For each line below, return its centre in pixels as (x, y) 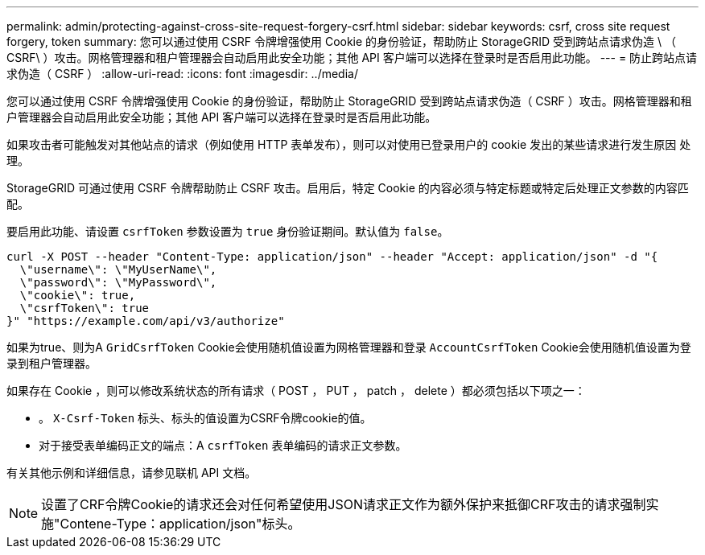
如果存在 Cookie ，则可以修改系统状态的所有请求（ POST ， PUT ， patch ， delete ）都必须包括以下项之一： (296, 391)
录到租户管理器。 (52, 363)
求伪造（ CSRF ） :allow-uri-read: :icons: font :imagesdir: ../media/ (182, 74)
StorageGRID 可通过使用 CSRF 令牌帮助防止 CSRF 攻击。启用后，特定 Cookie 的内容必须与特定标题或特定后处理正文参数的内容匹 (348, 188)
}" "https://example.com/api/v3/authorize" (146, 321)
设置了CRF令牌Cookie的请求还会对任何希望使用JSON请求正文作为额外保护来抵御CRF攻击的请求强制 (344, 504)
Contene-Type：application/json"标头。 (180, 524)
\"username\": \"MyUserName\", (118, 269)
